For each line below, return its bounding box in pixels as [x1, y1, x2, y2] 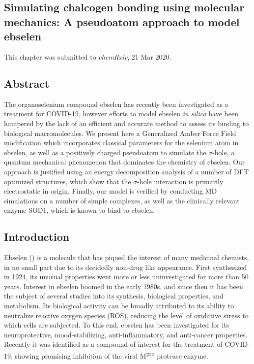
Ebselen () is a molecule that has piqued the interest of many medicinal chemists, [4, 252, 249, 263]
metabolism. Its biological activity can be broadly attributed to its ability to [4, 300, 234, 311]
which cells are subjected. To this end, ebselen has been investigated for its [4, 320, 229, 330]
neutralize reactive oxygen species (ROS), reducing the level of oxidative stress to [4, 310, 249, 320]
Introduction [4, 229, 70, 244]
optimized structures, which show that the [4, 176, 131, 186]
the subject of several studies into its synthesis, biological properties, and [4, 291, 224, 301]
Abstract [4, 75, 50, 91]
